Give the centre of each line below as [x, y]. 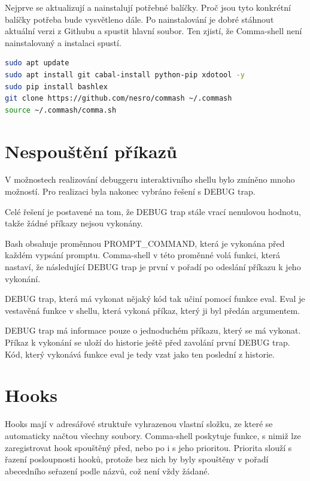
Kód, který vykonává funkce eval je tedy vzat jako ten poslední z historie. [140, 354]
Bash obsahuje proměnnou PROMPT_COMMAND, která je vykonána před [145, 243]
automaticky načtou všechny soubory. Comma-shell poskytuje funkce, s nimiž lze [153, 435]
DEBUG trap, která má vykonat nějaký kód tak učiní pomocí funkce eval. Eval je [155, 299]
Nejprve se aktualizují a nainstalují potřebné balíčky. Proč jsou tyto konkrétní [148, 7]
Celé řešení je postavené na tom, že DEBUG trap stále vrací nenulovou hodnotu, [153, 211]
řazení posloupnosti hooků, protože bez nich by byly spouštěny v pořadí [137, 459]
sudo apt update [37, 63]
